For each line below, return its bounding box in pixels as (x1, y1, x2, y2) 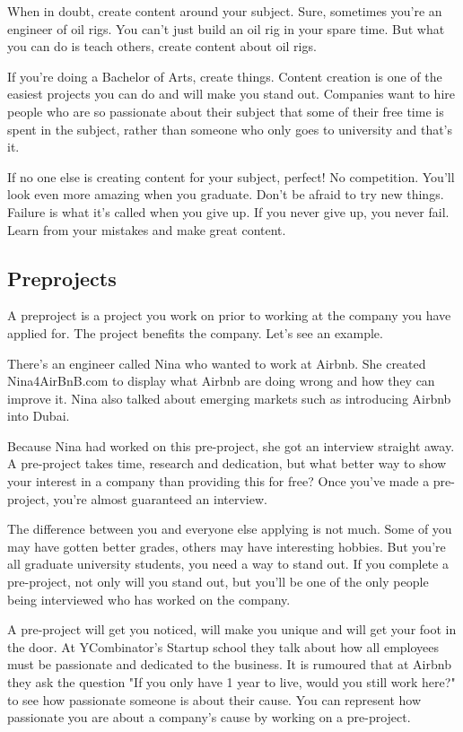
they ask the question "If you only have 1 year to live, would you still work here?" (7, 673, 456, 692)
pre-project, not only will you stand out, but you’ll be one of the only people (7, 572, 429, 591)
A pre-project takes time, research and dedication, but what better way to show (7, 454, 447, 473)
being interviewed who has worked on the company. (7, 589, 291, 608)
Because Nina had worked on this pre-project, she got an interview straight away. (7, 436, 455, 455)
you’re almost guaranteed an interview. (53, 489, 267, 508)
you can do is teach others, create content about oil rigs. (7, 37, 317, 56)
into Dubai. (7, 406, 70, 425)
